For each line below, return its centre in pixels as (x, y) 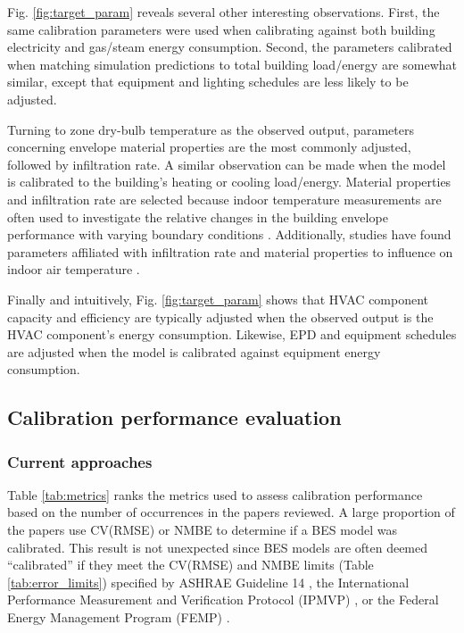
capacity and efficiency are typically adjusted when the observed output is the (220, 316)
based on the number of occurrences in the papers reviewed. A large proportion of (231, 512)
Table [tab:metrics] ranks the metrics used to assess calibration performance (215, 494)
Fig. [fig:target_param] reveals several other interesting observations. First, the (224, 12)
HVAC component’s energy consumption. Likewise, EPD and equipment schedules (232, 334)
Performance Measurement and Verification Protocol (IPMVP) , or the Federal (223, 600)
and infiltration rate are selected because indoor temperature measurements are (224, 199)
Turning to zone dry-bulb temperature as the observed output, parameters (211, 129)
